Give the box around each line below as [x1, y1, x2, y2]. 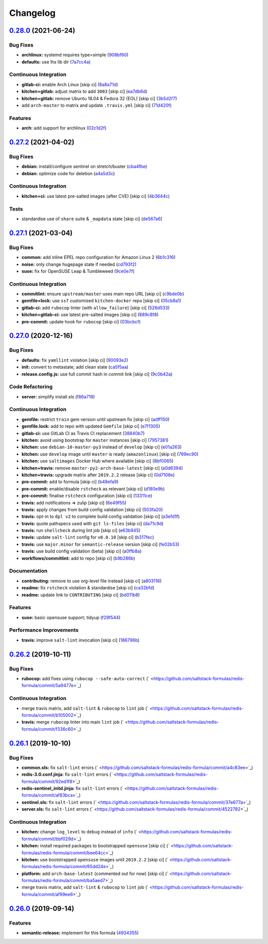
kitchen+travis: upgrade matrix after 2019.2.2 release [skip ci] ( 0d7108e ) [21, 472, 175, 478]
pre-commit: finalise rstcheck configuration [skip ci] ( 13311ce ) [21, 493, 152, 499]
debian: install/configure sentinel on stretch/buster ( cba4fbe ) [21, 164, 147, 170]
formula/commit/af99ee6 [21, 891, 73, 897]
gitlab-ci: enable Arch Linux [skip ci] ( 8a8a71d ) [21, 81, 119, 87]
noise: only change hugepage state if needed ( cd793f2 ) [21, 261, 136, 267]
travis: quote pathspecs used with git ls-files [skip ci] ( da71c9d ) [21, 520, 164, 526]
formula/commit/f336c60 [21, 726, 74, 732]
